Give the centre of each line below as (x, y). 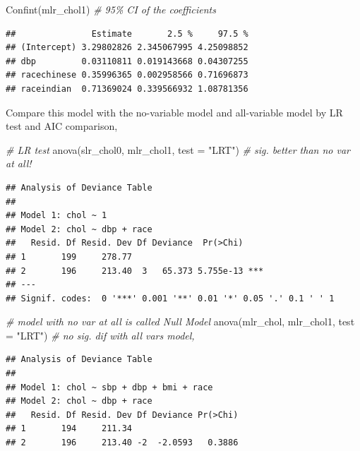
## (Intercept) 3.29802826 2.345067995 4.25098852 (127, 48)
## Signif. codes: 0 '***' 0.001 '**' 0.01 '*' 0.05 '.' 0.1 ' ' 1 (170, 298)
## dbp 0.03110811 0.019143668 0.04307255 (127, 61)
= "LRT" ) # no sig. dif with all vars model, (100, 335)
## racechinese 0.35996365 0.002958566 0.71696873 (127, 75)
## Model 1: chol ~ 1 (56, 216)
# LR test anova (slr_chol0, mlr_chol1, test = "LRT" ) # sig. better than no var (178, 149)
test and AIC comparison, (62, 126)
